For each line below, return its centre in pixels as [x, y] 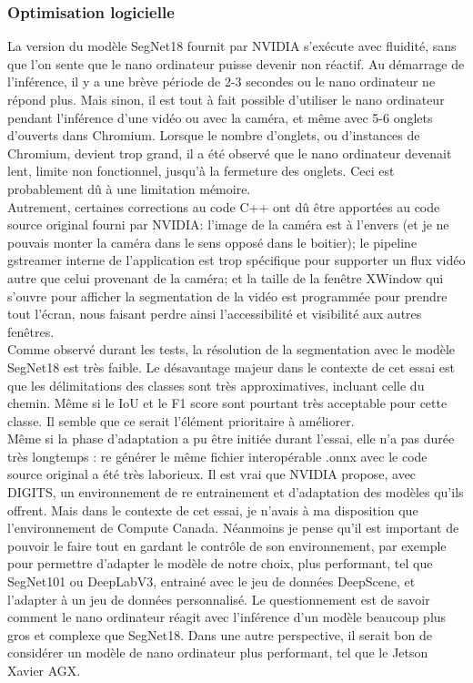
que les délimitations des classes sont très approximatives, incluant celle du [216, 385]
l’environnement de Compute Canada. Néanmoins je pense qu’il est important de [233, 528]
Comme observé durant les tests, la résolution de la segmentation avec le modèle [231, 349]
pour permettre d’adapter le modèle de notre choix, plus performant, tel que [220, 563]
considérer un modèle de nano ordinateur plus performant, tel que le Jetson [218, 652]
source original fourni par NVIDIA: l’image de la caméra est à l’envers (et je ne [228, 224]
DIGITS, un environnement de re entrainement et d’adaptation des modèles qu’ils [236, 492]
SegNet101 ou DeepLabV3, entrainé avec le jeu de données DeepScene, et [211, 581]
